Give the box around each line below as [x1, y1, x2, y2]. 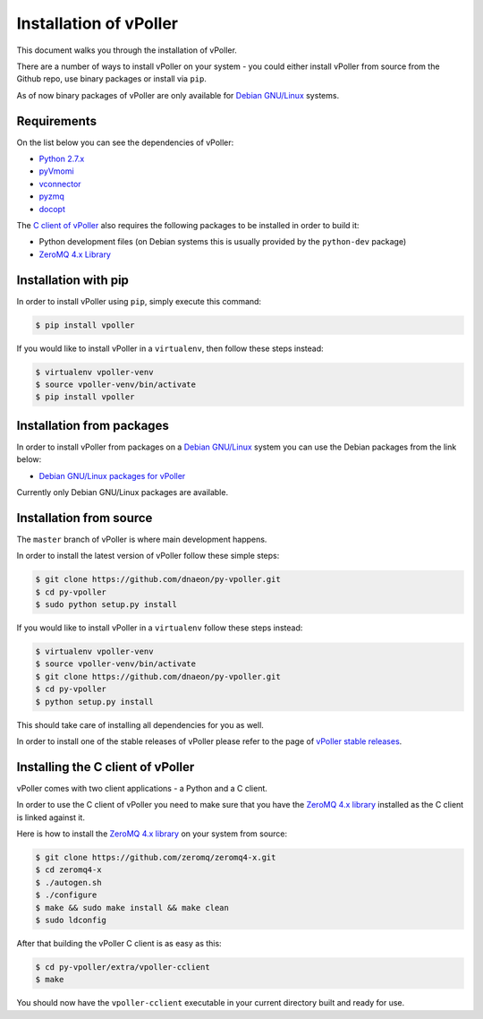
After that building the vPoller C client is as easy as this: [16, 938, 223, 949]
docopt [38, 203, 66, 214]
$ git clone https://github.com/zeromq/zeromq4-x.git [35, 852, 276, 863]
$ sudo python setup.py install [35, 600, 178, 610]
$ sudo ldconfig [35, 915, 107, 926]
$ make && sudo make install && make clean [35, 903, 230, 912]
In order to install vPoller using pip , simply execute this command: [16, 295, 262, 306]
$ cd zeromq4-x [35, 865, 102, 875]
